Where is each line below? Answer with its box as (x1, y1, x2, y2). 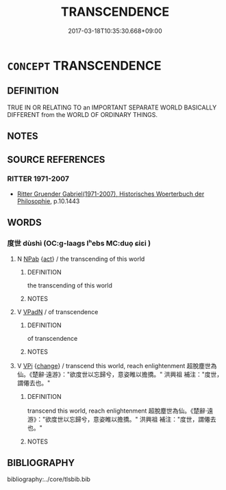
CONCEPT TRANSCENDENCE (7, 57, 162, 73)
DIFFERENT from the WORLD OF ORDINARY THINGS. (7, 110, 158, 118)
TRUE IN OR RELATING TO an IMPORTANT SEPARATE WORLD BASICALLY (7, 103, 217, 112)
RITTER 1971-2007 (7, 174, 70, 183)
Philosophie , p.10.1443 (16, 196, 80, 205)
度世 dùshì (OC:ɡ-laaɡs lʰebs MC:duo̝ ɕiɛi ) (7, 239, 151, 248)
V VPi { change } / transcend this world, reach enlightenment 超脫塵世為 (16, 361, 217, 370)
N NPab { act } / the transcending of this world (16, 255, 145, 263)
